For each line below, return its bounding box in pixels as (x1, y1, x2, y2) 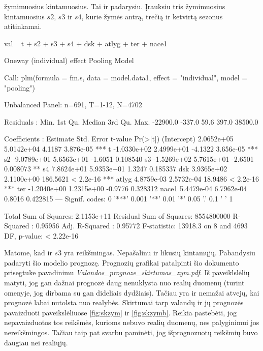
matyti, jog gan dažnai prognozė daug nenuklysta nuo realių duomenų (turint (4, 277, 245, 288)
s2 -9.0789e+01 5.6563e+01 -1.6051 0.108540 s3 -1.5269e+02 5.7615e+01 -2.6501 (4, 153, 254, 164)
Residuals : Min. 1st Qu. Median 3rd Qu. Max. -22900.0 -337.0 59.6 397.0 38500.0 (4, 116, 258, 127)
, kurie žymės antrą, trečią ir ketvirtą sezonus (81, 11, 223, 21)
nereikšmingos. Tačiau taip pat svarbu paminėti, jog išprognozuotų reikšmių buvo (4, 327, 258, 338)
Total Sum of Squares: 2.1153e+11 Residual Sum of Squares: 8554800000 (4, 210, 231, 221)
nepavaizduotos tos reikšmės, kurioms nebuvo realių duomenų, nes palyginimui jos (4, 317, 259, 328)
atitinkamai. (4, 21, 42, 32)
